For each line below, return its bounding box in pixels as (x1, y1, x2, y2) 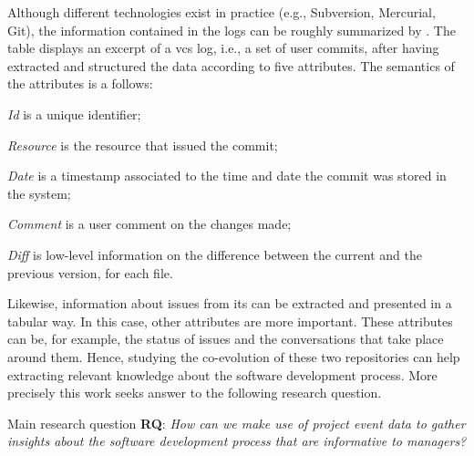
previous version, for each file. (7, 263, 173, 282)
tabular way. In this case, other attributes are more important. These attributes (7, 311, 453, 330)
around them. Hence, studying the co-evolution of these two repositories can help (7, 347, 460, 366)
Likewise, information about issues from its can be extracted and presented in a (7, 294, 452, 313)
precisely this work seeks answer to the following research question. (7, 383, 382, 402)
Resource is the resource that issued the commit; (7, 135, 278, 154)
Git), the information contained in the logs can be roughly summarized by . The (7, 20, 456, 39)
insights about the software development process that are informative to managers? (7, 431, 467, 451)
